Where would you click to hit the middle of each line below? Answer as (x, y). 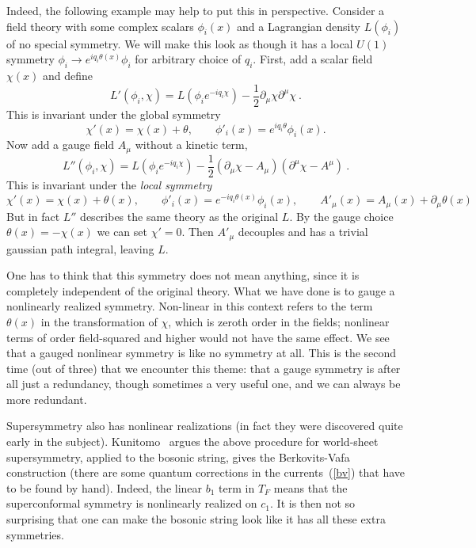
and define (67, 75)
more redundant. (47, 399)
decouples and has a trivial (303, 232)
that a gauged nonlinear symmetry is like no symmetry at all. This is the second (202, 353)
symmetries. (35, 534)
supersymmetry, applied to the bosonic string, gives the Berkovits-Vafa (178, 457)
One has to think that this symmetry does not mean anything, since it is (183, 275)
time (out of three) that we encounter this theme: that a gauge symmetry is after (204, 368)
